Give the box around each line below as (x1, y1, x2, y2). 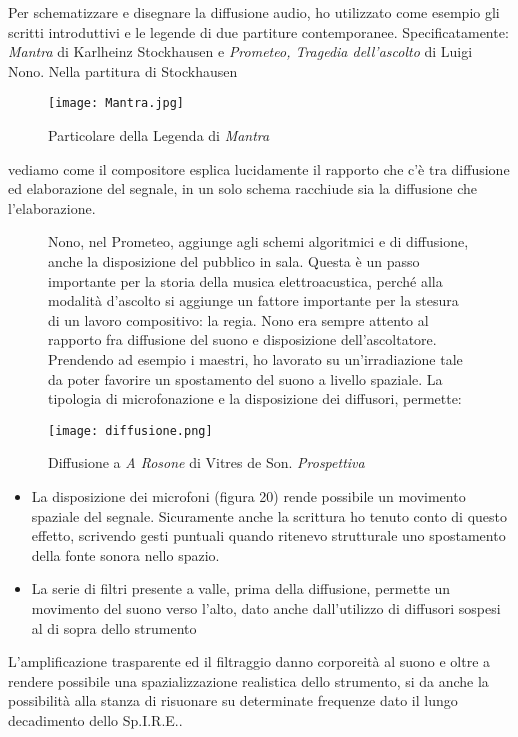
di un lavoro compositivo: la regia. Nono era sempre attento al (48, 309, 429, 330)
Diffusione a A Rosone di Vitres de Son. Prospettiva (48, 452, 365, 473)
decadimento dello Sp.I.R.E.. (8, 709, 183, 730)
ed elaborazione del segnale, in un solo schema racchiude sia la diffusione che (8, 178, 478, 199)
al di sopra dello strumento (31, 617, 197, 638)
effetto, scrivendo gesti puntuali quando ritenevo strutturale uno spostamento (31, 525, 506, 546)
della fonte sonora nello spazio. (31, 544, 220, 565)
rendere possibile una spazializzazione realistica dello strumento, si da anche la (8, 670, 489, 691)
